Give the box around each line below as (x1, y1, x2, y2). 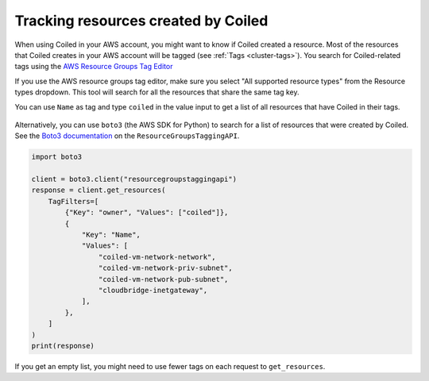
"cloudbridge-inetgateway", (98, 286, 208, 294)
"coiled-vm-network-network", (98, 252, 216, 261)
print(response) (31, 341, 95, 350)
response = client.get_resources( (31, 186, 166, 194)
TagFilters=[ (48, 197, 99, 206)
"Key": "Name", (81, 230, 141, 239)
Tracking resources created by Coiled (14, 12, 269, 29)
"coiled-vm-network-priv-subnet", (98, 264, 234, 273)
